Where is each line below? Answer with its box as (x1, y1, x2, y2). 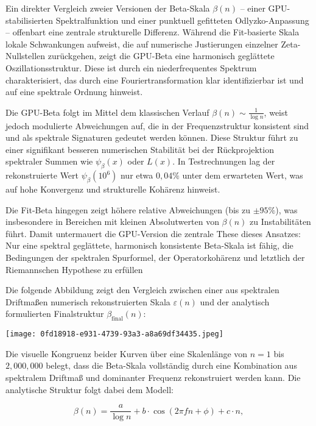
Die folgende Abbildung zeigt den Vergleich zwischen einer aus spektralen (5, 283, 279, 296)
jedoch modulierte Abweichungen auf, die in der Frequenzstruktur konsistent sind (5, 119, 309, 132)
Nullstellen (5, 49, 46, 62)
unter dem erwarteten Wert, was (182, 169, 303, 182)
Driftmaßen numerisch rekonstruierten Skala (5, 295, 170, 308)
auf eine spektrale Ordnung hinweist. (5, 85, 143, 98)
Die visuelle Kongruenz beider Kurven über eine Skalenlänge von (5, 347, 248, 360)
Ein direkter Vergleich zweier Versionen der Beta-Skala (5, 2, 210, 14)
